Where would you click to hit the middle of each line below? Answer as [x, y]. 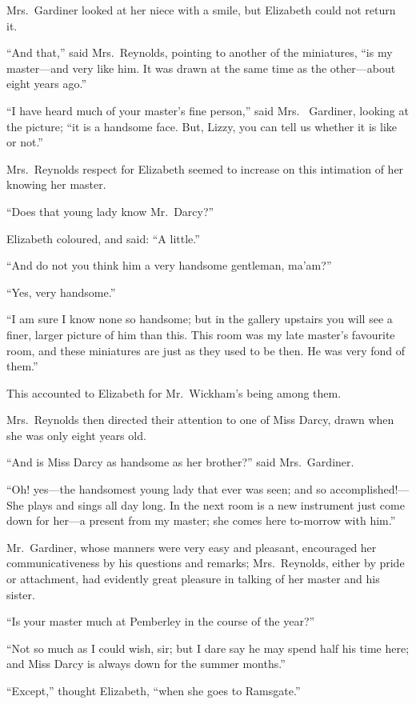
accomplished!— [370, 489]
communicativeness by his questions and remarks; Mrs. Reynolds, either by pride [206, 563]
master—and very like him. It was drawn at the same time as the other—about [201, 68]
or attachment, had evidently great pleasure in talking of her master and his [193, 579]
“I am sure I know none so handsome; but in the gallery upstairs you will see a [200, 319]
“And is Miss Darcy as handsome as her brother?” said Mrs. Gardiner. [180, 462]
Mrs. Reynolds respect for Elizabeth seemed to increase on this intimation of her [205, 168]
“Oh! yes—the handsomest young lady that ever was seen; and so [166, 489]
